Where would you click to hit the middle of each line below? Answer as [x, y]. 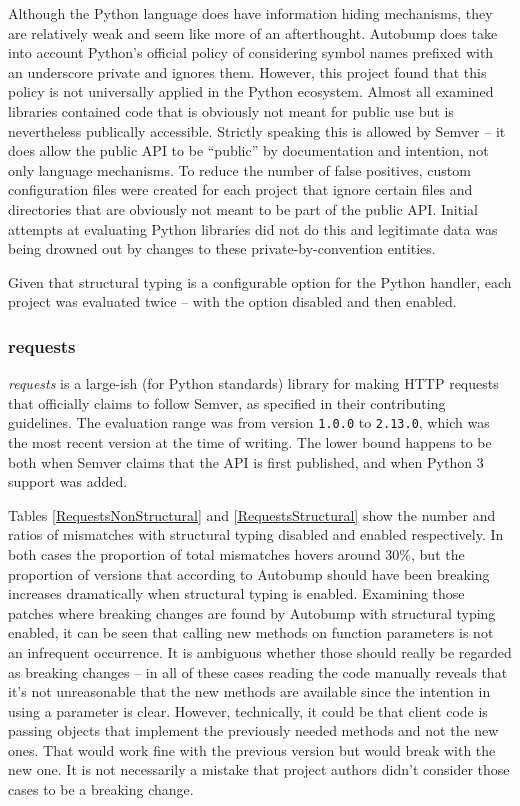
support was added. [68, 481]
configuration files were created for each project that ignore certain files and [240, 189]
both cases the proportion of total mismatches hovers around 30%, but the [236, 553]
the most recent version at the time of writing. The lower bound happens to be [250, 441]
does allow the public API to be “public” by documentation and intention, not [248, 150]
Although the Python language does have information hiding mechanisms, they [250, 13]
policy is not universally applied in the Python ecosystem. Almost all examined [251, 91]
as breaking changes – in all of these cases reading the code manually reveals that [258, 671]
